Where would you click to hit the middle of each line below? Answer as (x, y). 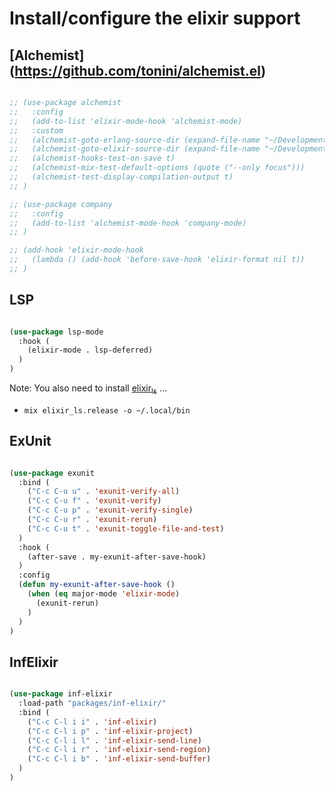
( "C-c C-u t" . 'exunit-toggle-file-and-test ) (126, 528)
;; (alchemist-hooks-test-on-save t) (92, 158)
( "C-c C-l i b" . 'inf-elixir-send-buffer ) (119, 759)
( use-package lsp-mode (56, 332)
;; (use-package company (61, 204)
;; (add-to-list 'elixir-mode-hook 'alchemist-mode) (126, 121)
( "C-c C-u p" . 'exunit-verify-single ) (110, 510)
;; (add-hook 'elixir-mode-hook (76, 250)
